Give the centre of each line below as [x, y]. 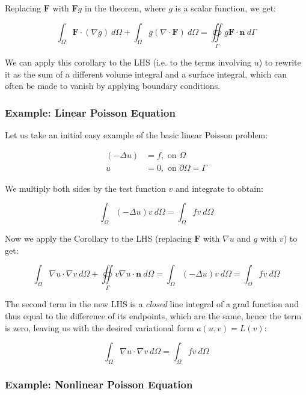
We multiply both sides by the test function [85, 188]
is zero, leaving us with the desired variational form [99, 327]
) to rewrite [280, 62]
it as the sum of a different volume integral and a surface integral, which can [146, 74]
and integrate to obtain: [219, 188]
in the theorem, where [125, 8]
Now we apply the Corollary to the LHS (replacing [98, 238]
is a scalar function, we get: [225, 8]
